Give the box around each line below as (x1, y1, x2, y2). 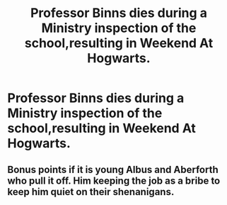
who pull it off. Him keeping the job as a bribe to (7, 174, 221, 187)
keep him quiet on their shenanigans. (7, 186, 175, 198)
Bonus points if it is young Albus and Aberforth (7, 163, 219, 175)
